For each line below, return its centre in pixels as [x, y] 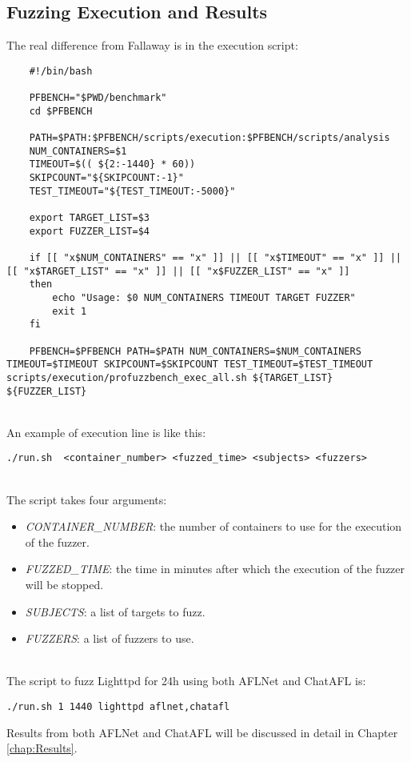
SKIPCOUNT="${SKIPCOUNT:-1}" [106, 178]
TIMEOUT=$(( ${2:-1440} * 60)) [112, 164]
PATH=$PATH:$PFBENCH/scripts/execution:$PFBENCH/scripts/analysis [209, 138]
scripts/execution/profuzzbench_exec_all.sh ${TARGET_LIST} [170, 377]
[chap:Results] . [42, 748]
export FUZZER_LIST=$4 [89, 231]
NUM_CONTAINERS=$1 [78, 151]
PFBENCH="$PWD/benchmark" [98, 98]
